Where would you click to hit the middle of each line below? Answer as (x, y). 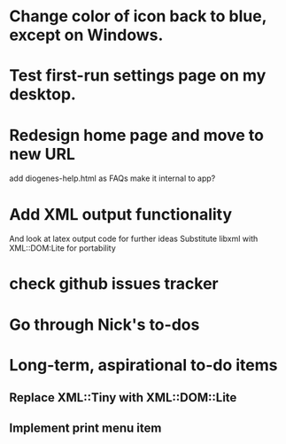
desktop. (43, 94)
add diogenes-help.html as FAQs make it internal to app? (112, 178)
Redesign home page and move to (136, 135)
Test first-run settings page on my (138, 76)
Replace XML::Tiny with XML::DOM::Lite (123, 397)
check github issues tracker (114, 284)
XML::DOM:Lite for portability (63, 248)
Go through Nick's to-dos (104, 324)
